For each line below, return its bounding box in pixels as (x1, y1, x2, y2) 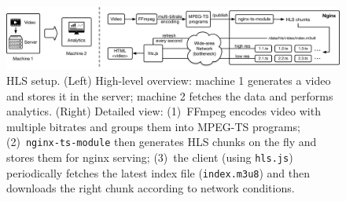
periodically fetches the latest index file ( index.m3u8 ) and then (6, 164, 311, 181)
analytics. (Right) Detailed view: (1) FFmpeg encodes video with (6, 103, 321, 119)
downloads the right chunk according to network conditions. (6, 180, 295, 196)
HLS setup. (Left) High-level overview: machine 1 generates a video (6, 71, 331, 88)
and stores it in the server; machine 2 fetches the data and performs (6, 87, 333, 104)
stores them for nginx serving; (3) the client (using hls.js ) (6, 148, 293, 165)
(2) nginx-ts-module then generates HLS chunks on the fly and (6, 133, 317, 150)
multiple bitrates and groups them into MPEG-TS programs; (6, 118, 300, 134)
